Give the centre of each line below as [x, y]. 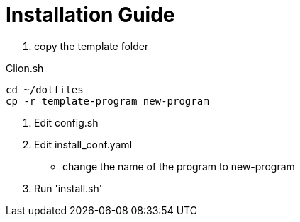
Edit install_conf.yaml [83, 144]
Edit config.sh [66, 122]
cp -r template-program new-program [107, 101]
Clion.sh [25, 68]
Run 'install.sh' [68, 188]
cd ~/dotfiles [45, 89]
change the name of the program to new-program [179, 166]
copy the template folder [91, 46]
